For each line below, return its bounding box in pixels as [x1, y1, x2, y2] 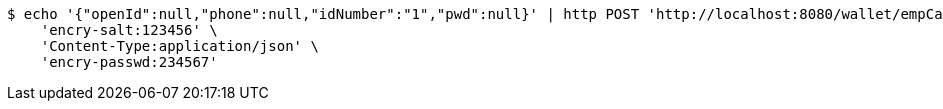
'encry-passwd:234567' [40, 54, 218, 70]
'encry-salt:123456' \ [40, 22, 218, 38]
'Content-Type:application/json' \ [40, 38, 319, 54]
